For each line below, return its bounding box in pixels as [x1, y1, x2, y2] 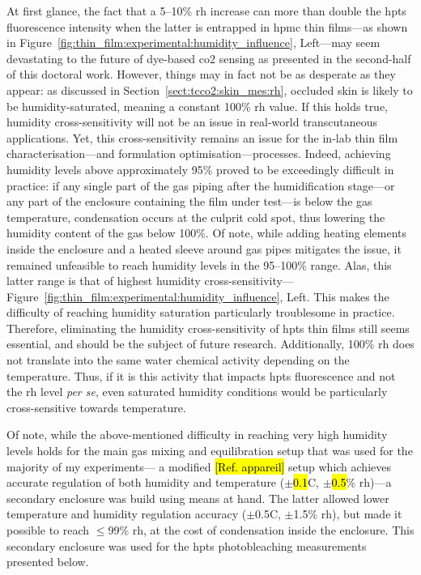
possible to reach [6, 522, 90, 538]
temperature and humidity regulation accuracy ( [6, 505, 247, 522]
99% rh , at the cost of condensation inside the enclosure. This [108, 522, 415, 538]
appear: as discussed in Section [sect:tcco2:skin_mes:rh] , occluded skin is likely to [6, 81, 413, 98]
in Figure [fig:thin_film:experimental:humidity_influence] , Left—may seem [6, 34, 381, 51]
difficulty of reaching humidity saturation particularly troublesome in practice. [6, 304, 395, 321]
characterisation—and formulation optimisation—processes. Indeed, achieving [6, 145, 391, 162]
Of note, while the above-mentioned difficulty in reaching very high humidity [6, 426, 388, 443]
